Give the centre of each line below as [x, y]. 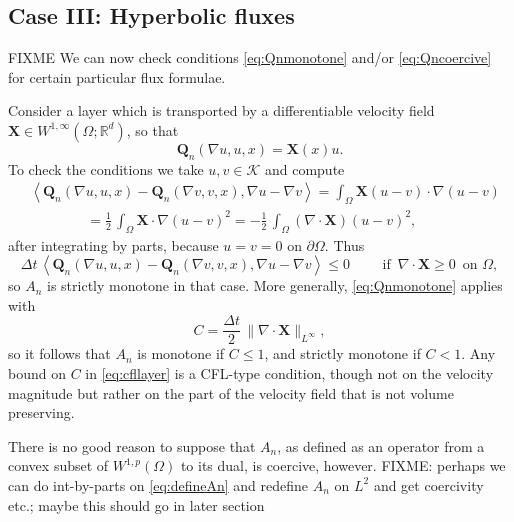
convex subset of [58, 465]
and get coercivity [428, 484]
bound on [37, 372]
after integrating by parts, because [113, 244]
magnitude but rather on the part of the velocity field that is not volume [231, 392]
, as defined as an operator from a [381, 445]
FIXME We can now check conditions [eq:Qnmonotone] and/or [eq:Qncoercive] [250, 57]
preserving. [41, 412]
